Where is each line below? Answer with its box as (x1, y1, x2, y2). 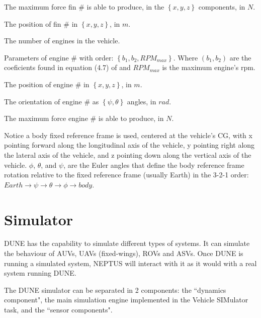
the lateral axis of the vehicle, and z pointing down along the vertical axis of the (4, 149, 251, 160)
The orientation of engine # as (4, 96, 99, 106)
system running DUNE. (4, 268, 76, 278)
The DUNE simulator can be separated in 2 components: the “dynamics (4, 284, 226, 295)
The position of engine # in (4, 79, 90, 89)
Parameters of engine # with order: (4, 52, 114, 62)
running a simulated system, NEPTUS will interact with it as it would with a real (4, 258, 257, 268)
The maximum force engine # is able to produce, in (4, 113, 164, 123)
